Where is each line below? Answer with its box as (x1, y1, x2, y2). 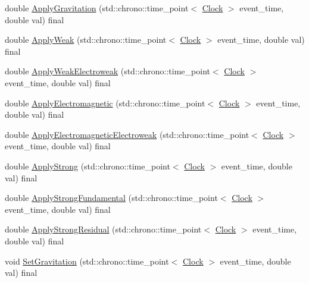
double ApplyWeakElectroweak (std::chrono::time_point (5, 65, 210, 77)
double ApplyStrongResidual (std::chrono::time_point (5, 223, 202, 235)
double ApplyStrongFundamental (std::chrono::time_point (5, 191, 218, 204)
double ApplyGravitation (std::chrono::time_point (5, 2, 189, 14)
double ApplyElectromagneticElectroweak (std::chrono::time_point (5, 128, 249, 140)
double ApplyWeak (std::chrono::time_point (5, 33, 167, 46)
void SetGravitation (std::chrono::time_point (5, 254, 169, 267)
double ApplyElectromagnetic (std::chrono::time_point (5, 96, 205, 109)
